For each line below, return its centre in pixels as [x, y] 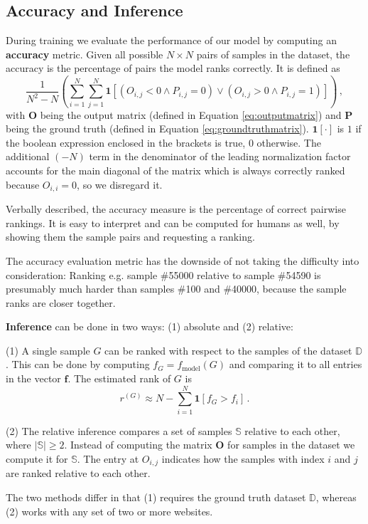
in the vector [33, 378]
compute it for [37, 458]
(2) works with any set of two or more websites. [109, 511]
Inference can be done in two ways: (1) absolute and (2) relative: [150, 326]
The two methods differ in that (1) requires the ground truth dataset [156, 497]
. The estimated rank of [119, 378]
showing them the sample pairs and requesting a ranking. [130, 237]
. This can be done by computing [78, 364]
